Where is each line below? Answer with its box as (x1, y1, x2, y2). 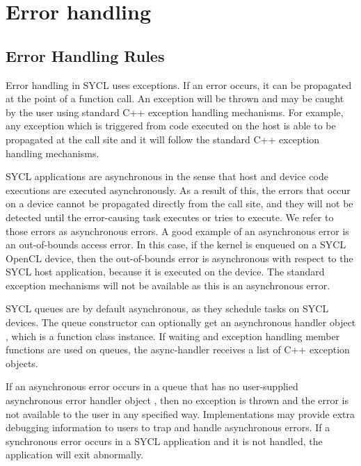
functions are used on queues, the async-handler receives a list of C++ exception (6, 342, 350, 357)
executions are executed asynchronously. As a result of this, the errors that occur (6, 182, 351, 197)
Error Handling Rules (6, 45, 165, 66)
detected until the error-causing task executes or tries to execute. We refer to (6, 209, 334, 224)
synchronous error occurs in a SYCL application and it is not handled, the (6, 433, 323, 448)
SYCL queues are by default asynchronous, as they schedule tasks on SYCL (6, 301, 329, 316)
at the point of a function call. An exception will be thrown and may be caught (6, 91, 344, 106)
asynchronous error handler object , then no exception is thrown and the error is (6, 393, 349, 408)
